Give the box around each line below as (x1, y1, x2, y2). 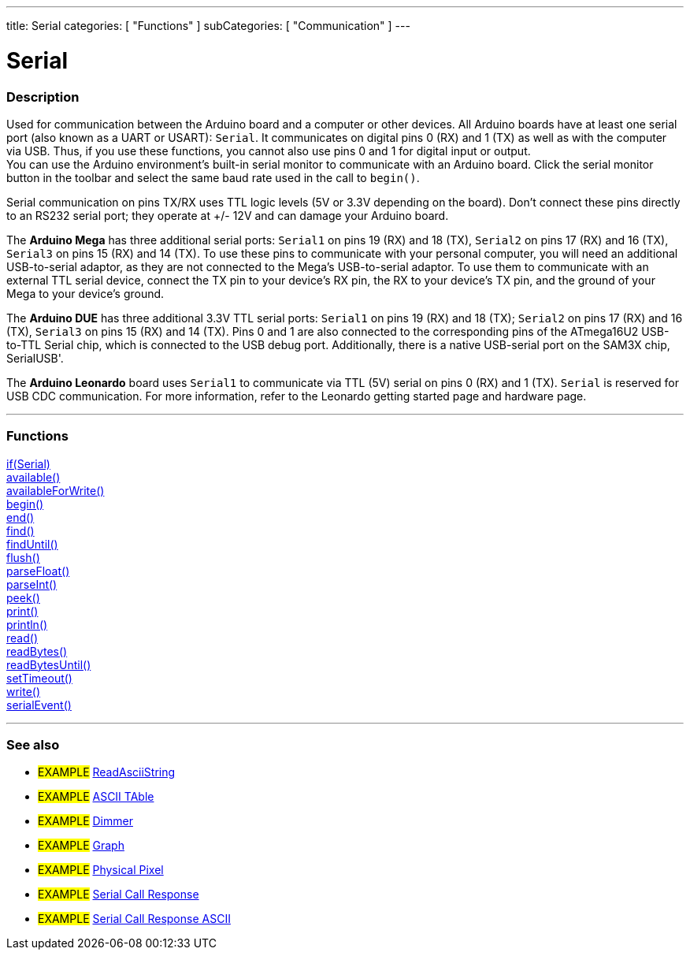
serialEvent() (6, 697, 72, 712)
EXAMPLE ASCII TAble (38, 790, 154, 804)
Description (6, 88, 80, 105)
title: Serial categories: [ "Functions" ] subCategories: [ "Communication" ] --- (6, 19, 410, 32)
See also (6, 737, 60, 753)
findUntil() (6, 537, 58, 551)
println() (6, 617, 48, 631)
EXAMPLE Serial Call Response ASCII (38, 912, 231, 926)
